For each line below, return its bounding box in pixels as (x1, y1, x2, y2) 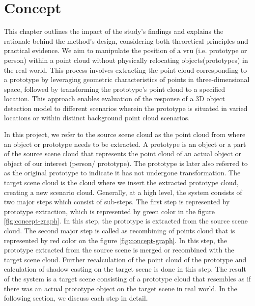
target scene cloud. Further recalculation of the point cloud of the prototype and (4, 254, 247, 264)
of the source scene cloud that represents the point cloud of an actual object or (4, 148, 242, 159)
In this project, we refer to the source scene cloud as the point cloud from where (4, 129, 246, 139)
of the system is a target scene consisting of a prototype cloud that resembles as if (4, 273, 251, 283)
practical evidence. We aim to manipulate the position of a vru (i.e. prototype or (4, 45, 247, 56)
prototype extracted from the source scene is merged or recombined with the (4, 245, 234, 255)
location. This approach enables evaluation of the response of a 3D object (4, 93, 225, 104)
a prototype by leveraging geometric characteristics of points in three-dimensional (4, 74, 250, 84)
